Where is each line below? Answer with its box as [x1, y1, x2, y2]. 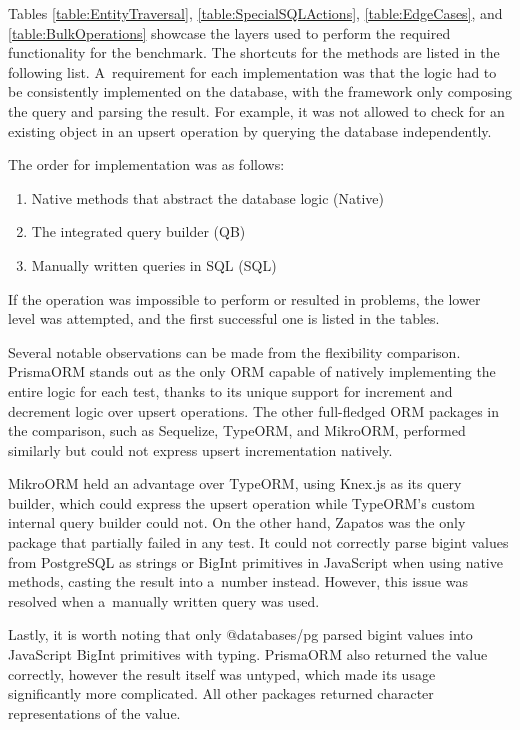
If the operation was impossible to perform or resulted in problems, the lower [8, 288, 481, 309]
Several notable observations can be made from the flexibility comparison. [8, 341, 461, 362]
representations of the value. [8, 702, 181, 723]
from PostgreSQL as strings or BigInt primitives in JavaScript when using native [8, 551, 503, 572]
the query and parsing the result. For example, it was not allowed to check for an [8, 100, 505, 121]
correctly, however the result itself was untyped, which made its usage [8, 663, 436, 684]
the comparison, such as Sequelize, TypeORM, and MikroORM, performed [8, 420, 466, 441]
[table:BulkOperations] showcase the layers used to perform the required [8, 22, 451, 43]
